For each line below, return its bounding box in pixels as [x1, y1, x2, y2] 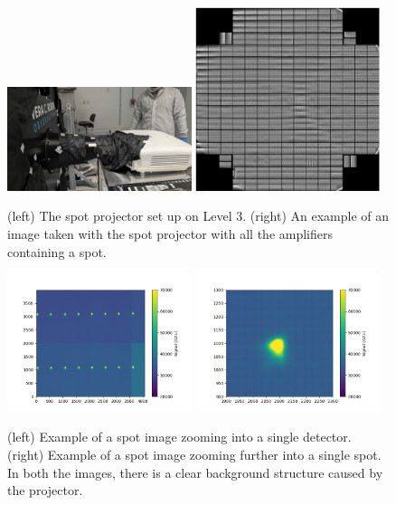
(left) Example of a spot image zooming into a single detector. [7, 427, 352, 446]
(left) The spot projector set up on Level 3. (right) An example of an [7, 206, 390, 225]
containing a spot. [7, 242, 107, 261]
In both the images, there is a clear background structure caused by [7, 462, 383, 481]
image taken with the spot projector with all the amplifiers [7, 224, 333, 243]
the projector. [7, 481, 83, 500]
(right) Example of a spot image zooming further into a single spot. [7, 444, 382, 463]
